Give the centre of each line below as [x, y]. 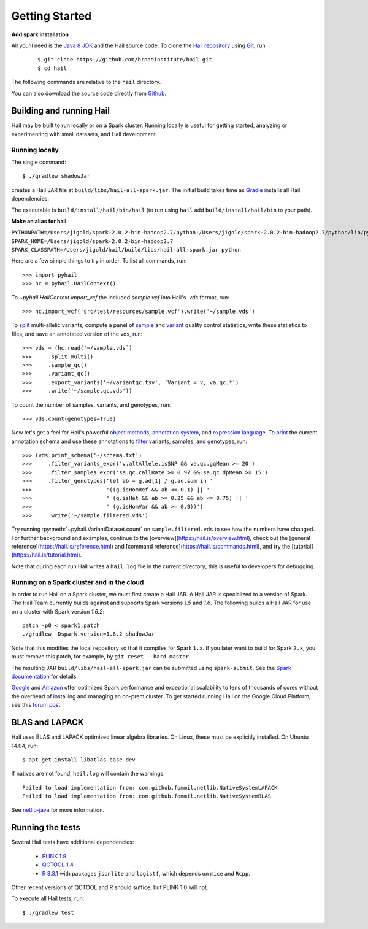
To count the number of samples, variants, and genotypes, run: [91, 404]
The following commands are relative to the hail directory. [86, 82]
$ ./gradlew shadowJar [56, 176]
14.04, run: [25, 746]
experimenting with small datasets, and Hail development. [84, 134]
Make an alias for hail [39, 221]
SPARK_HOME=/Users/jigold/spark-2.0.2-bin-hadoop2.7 [92, 241]
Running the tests [46, 827]
